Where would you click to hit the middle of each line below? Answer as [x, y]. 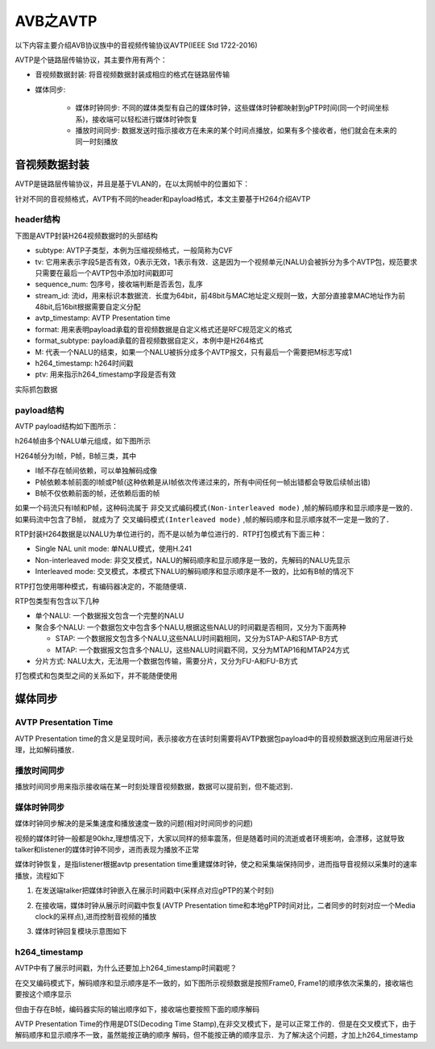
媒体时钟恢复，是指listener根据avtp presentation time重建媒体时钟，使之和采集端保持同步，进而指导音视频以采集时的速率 [216, 864]
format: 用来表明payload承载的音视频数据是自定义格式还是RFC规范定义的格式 [164, 329]
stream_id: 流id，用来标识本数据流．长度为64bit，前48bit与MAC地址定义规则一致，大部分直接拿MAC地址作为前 [220, 295]
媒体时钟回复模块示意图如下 [81, 931]
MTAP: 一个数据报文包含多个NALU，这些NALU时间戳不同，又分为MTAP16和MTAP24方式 [203, 650]
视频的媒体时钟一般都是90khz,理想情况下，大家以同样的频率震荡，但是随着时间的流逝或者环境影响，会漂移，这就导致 [210, 838]
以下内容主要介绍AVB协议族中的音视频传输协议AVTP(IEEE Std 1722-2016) [136, 45]
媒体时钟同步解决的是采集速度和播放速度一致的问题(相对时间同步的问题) [134, 823]
